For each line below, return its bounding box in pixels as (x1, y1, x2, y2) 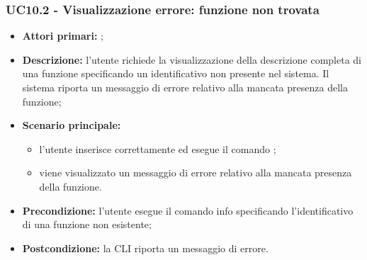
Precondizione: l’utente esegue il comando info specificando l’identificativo (22, 203, 354, 217)
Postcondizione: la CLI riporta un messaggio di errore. (22, 240, 269, 255)
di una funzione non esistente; (22, 217, 152, 232)
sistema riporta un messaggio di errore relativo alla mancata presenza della (22, 80, 348, 94)
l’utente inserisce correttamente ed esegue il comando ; (39, 141, 276, 156)
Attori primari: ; (22, 28, 103, 43)
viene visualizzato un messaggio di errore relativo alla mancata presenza (39, 165, 352, 180)
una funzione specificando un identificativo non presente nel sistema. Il (22, 66, 329, 81)
